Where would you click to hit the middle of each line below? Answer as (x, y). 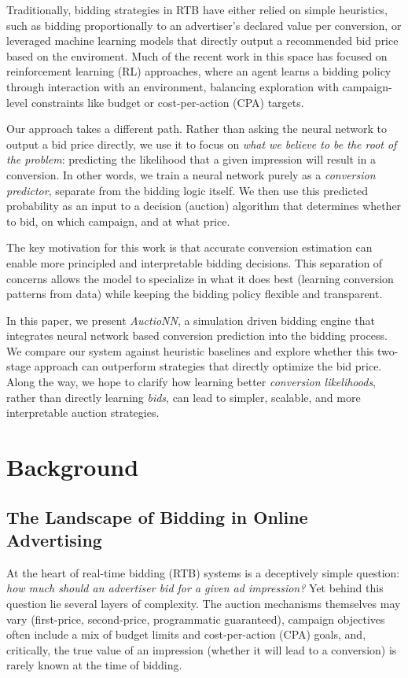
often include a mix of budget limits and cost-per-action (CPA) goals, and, (186, 634)
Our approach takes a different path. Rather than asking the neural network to (197, 129)
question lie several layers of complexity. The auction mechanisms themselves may (204, 603)
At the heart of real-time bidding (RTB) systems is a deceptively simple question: (203, 572)
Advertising (54, 540)
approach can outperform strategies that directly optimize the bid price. (208, 366)
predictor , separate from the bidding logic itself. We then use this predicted (187, 190)
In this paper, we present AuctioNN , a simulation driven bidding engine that (191, 320)
